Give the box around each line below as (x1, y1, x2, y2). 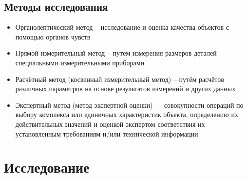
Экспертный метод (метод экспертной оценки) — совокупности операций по (15, 99, 244, 110)
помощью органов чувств (15, 31, 91, 41)
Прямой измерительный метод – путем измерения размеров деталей (15, 48, 217, 58)
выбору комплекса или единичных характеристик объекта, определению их (15, 109, 238, 119)
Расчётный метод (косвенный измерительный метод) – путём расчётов (15, 74, 224, 84)
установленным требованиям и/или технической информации (15, 128, 198, 139)
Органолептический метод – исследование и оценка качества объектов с (15, 22, 229, 32)
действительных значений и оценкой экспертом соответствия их (15, 119, 205, 129)
